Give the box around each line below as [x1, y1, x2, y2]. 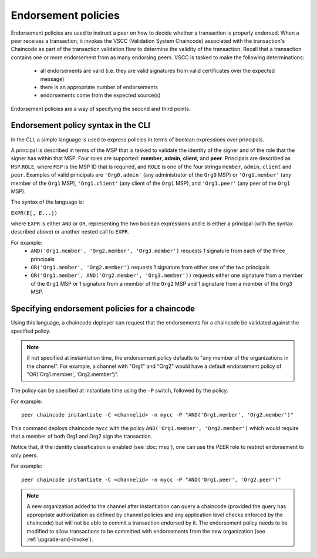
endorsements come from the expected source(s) [40, 92, 161, 99]
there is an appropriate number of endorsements [40, 83, 158, 90]
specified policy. [11, 327, 51, 334]
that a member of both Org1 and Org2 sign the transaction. [11, 433, 153, 440]
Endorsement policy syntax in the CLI [11, 120, 151, 130]
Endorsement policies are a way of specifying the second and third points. [11, 105, 191, 112]
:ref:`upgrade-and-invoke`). [26, 536, 93, 543]
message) [40, 75, 65, 82]
